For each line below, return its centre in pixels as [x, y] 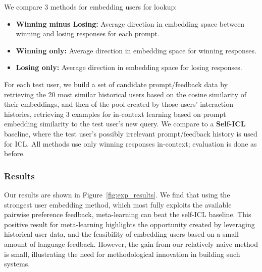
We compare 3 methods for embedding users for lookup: [91, 7]
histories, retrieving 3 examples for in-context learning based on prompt [115, 114]
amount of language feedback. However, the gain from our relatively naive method [131, 244]
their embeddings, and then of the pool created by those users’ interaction [119, 104]
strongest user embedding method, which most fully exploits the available [118, 204]
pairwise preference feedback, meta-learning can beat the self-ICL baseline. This [128, 214]
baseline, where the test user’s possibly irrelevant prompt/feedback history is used [131, 133]
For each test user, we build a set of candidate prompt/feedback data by [116, 84]
